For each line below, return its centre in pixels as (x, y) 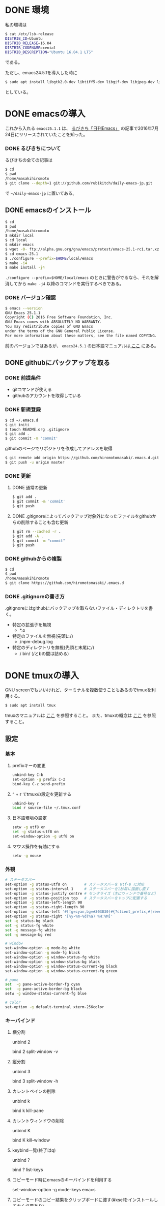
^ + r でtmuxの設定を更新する (42, 794)
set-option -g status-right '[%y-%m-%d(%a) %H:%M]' (59, 916)
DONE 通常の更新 (30, 488)
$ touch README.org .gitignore (37, 429)
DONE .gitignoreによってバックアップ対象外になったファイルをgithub (82, 516)
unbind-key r (26, 803)
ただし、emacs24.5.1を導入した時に (41, 73)
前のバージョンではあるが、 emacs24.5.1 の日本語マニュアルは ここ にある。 (82, 345)
